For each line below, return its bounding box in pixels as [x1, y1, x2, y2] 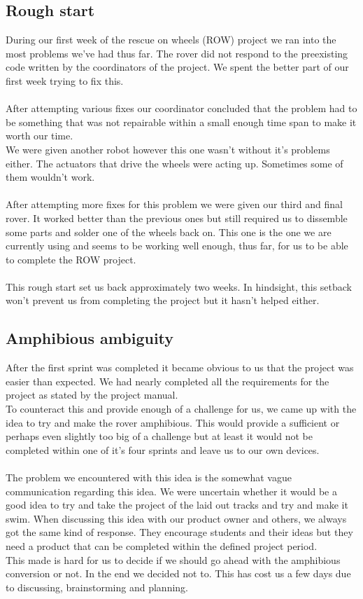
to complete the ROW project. [6, 252, 136, 266]
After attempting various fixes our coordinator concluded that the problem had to [6, 101, 357, 116]
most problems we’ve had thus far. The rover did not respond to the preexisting [6, 46, 348, 60]
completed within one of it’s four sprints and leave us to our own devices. [6, 442, 320, 457]
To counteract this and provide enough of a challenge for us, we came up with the [6, 401, 357, 416]
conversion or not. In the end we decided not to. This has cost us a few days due [6, 566, 351, 581]
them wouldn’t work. [6, 170, 95, 184]
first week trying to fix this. [6, 73, 124, 88]
